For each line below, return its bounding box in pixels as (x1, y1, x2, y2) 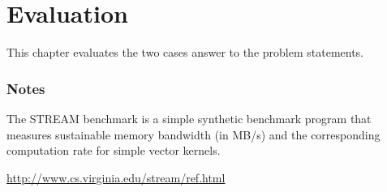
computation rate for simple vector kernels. (6, 142, 221, 159)
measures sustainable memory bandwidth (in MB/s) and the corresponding (6, 126, 381, 143)
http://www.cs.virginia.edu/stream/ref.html (6, 169, 226, 186)
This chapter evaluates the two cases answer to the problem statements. (6, 44, 364, 61)
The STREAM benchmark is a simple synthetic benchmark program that (6, 109, 372, 126)
